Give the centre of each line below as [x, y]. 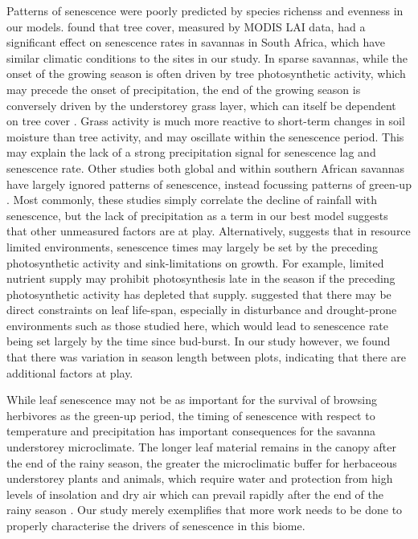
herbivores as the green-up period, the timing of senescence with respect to [191, 415]
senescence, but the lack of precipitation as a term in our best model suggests [197, 215]
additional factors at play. [70, 372]
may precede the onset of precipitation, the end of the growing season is [184, 89]
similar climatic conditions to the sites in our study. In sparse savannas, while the [207, 57]
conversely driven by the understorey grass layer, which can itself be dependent [201, 105]
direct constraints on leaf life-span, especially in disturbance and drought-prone [202, 310]
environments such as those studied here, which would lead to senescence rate [198, 325]
